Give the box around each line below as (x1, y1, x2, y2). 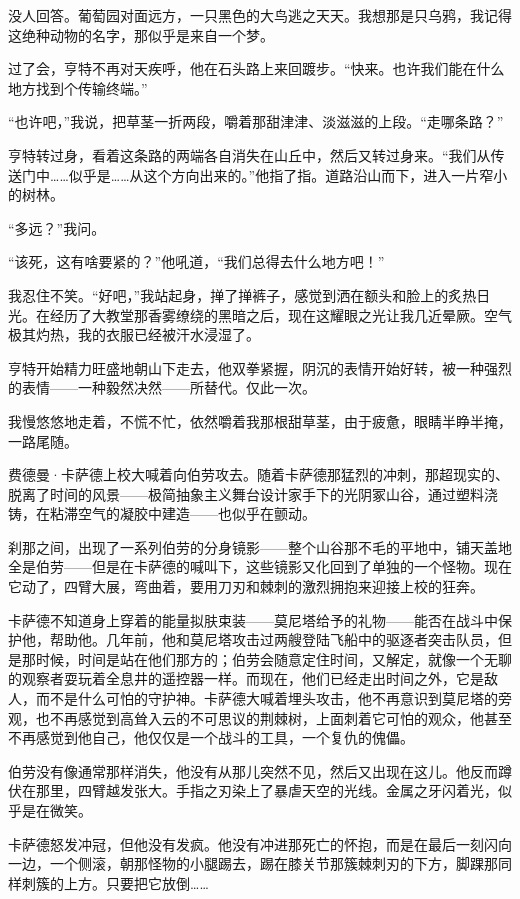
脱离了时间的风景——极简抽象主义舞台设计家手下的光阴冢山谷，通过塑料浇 (8, 483, 498, 504)
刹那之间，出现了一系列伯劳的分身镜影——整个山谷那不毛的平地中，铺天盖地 (8, 536, 512, 557)
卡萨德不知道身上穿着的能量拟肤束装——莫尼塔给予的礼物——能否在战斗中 (8, 609, 498, 630)
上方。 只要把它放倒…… (63, 872, 209, 893)
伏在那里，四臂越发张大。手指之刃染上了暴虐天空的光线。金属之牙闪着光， (8, 780, 498, 801)
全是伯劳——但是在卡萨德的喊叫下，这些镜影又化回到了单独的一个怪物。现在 (8, 556, 512, 577)
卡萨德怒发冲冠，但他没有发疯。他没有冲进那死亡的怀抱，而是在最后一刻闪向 (8, 833, 512, 854)
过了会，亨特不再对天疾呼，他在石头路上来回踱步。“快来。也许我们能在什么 (8, 58, 505, 79)
